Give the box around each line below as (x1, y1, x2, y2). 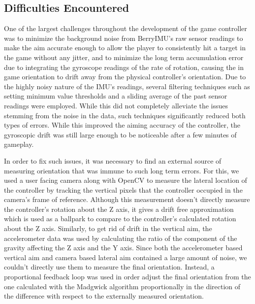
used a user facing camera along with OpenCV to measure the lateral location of (4, 175, 247, 185)
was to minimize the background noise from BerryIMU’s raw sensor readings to (4, 33, 243, 43)
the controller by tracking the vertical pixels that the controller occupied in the (4, 184, 243, 195)
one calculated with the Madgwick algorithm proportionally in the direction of (4, 281, 241, 291)
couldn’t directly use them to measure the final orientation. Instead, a (4, 262, 215, 272)
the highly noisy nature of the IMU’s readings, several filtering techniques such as (4, 81, 250, 91)
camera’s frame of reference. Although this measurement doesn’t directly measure (4, 194, 250, 204)
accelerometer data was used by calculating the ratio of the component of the (4, 233, 237, 243)
